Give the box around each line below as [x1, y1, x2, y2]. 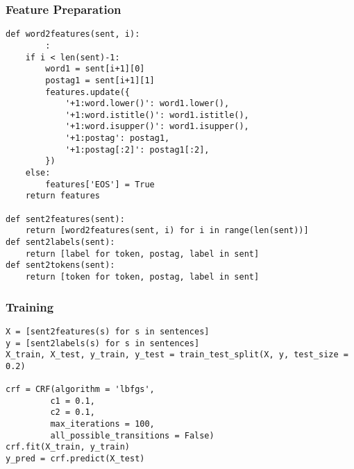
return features [25, 191, 101, 201]
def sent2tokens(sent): [6, 260, 115, 271]
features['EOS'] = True [45, 179, 155, 189]
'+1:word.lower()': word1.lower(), [65, 99, 230, 109]
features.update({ [45, 87, 130, 97]
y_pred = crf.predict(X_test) [6, 454, 145, 464]
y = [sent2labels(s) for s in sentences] [6, 338, 200, 348]
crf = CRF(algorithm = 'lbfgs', [6, 384, 155, 395]
